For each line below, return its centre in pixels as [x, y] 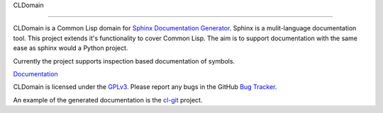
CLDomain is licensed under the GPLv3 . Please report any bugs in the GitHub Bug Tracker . [145, 87]
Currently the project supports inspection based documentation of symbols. [124, 61]
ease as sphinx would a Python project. [71, 48]
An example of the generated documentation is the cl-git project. [108, 100]
